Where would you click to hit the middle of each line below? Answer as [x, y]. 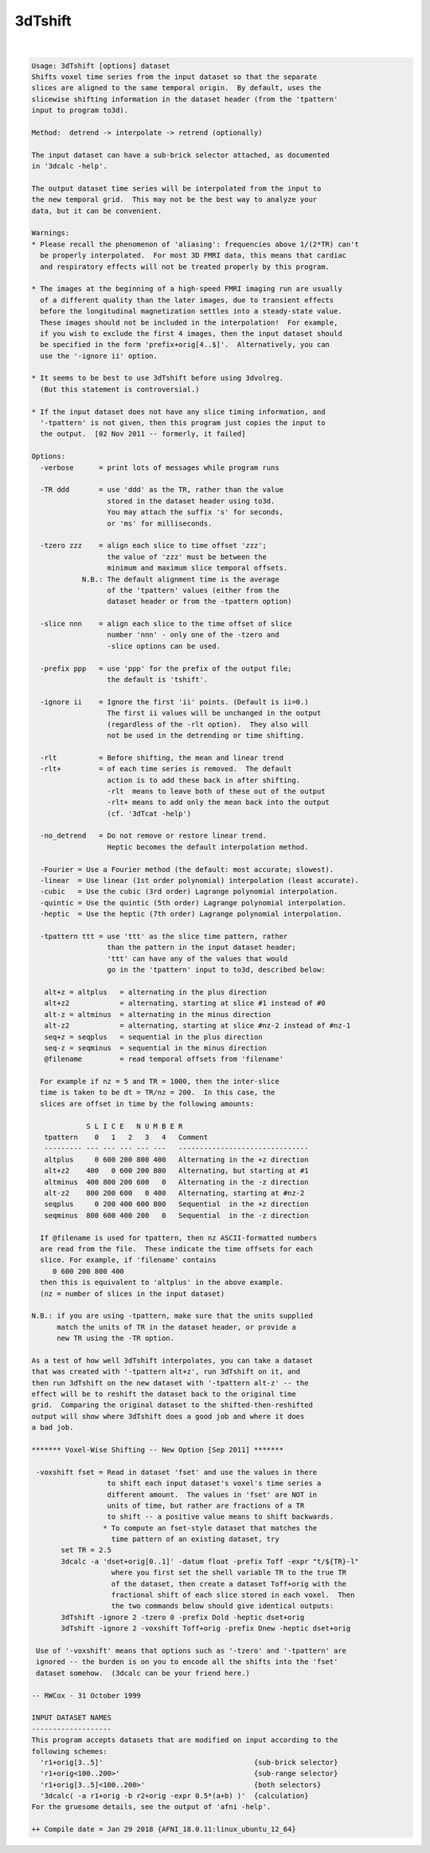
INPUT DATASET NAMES [71, 1718]
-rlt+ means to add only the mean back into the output [219, 802]
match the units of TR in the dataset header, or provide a [176, 1327]
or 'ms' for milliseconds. [160, 523]
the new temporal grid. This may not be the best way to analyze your [174, 200]
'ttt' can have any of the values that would [197, 958]
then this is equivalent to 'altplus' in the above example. [162, 1283]
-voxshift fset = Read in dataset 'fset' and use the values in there [177, 1472]
